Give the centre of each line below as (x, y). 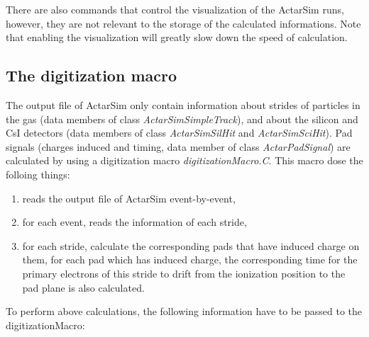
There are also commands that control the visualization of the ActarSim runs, (175, 9)
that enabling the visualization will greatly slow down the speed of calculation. (177, 37)
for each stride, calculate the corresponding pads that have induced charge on (191, 245)
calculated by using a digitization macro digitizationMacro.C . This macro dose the (184, 160)
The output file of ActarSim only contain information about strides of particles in (183, 104)
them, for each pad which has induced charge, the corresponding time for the (190, 259)
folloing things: (38, 174)
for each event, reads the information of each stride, (134, 222)
